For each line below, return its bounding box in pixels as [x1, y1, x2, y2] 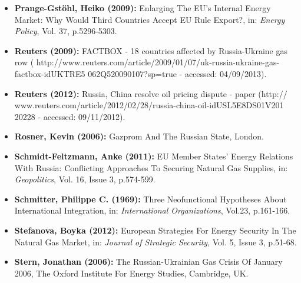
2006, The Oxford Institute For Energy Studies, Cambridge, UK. [14, 267, 249, 279]
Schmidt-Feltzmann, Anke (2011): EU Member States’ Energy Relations [14, 149, 293, 162]
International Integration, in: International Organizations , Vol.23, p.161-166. [14, 204, 290, 217]
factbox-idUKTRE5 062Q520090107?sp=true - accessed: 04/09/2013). [14, 67, 267, 79]
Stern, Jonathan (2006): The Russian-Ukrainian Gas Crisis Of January [14, 255, 283, 268]
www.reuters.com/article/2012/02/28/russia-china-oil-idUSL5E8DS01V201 [14, 99, 284, 111]
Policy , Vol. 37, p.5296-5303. [14, 25, 117, 37]
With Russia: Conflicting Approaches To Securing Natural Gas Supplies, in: [14, 161, 288, 174]
